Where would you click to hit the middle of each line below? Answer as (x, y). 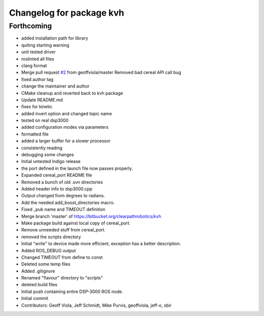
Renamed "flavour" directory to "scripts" (62, 278)
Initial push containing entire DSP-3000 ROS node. (72, 292)
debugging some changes (48, 155)
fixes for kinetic (37, 107)
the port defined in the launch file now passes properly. (77, 168)
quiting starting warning (45, 45)
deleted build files (39, 285)
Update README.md (42, 100)
